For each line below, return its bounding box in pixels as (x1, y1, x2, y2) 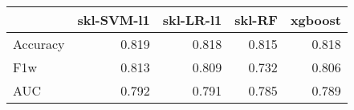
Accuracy (13, 35, 65, 53)
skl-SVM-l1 (77, 10, 150, 29)
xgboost (290, 10, 341, 29)
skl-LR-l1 (162, 10, 222, 29)
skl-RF (234, 10, 278, 29)
